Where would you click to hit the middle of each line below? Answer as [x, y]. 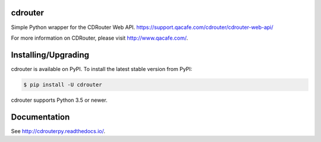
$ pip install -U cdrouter [63, 85]
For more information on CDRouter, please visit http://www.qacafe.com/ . [100, 38]
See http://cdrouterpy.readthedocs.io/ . [58, 131]
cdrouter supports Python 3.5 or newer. [59, 100]
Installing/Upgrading [50, 55]
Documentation [40, 117]
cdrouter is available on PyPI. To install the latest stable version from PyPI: [102, 69]
